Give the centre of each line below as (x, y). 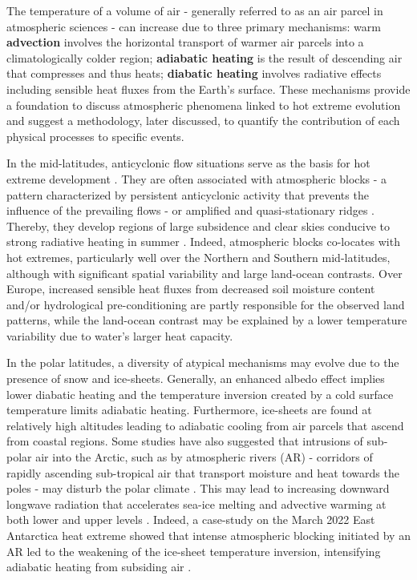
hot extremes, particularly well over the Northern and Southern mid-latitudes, (198, 257)
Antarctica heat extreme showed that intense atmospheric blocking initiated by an (208, 535)
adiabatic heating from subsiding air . (99, 567)
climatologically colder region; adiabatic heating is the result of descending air (204, 57)
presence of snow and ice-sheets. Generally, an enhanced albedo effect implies (196, 379)
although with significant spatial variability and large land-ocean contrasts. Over (204, 273)
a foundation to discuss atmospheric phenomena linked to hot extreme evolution (204, 105)
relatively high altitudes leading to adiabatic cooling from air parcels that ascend (205, 425)
